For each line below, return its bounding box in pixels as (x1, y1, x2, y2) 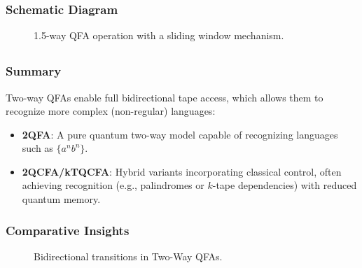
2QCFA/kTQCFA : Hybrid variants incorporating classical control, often (22, 164, 342, 178)
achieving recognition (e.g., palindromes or (22, 178, 204, 192)
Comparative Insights (6, 221, 130, 239)
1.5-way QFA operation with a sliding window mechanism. (34, 28, 284, 43)
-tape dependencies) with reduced (212, 178, 357, 192)
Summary (6, 62, 62, 80)
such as (22, 141, 53, 155)
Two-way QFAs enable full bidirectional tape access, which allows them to (6, 90, 323, 104)
